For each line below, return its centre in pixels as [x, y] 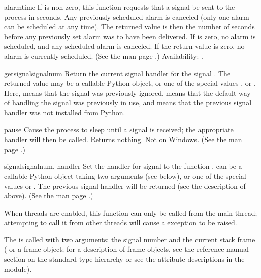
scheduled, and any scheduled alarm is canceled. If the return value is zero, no [124, 46]
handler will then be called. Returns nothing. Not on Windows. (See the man [123, 139]
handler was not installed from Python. [65, 112]
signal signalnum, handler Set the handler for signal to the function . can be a [123, 166]
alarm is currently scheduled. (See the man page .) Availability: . [104, 56]
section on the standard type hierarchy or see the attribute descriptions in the [124, 259]
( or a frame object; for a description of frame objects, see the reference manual [126, 249]
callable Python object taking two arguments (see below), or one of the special [125, 176]
